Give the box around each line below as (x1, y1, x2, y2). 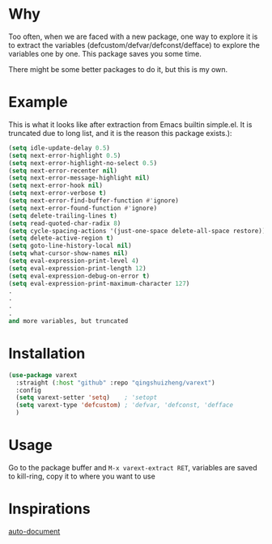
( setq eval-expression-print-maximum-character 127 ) (8, 279, 190, 287)
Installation (8, 345, 86, 363)
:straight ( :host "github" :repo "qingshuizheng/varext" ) (15, 378, 216, 387)
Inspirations (8, 499, 91, 518)
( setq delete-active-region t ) (8, 234, 114, 243)
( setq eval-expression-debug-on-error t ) (8, 272, 151, 280)
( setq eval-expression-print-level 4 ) (8, 257, 139, 265)
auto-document (8, 526, 61, 536)
